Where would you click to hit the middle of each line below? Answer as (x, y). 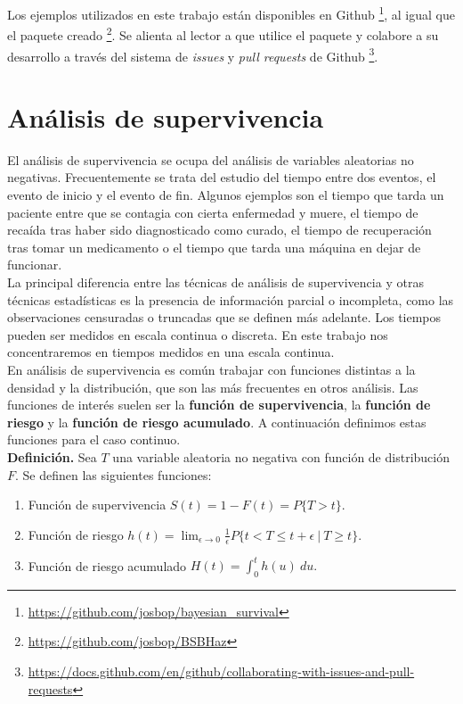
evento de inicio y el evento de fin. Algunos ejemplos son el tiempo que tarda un (226, 195)
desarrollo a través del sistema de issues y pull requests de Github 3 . (193, 54)
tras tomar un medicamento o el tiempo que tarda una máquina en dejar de (214, 247)
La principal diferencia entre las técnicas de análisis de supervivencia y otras (215, 282)
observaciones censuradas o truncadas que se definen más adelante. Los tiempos (224, 317)
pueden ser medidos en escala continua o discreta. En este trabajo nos (198, 334)
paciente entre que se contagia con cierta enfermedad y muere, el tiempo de (213, 212)
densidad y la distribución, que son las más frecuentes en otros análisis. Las (213, 387)
